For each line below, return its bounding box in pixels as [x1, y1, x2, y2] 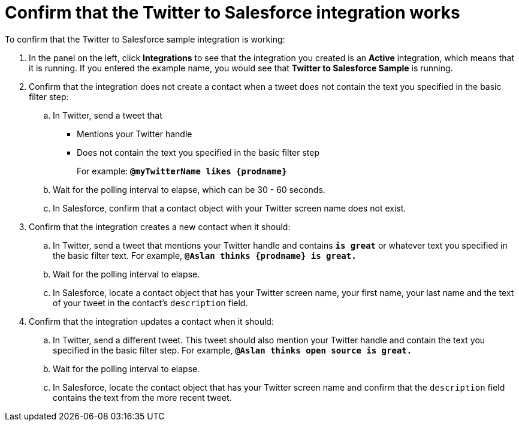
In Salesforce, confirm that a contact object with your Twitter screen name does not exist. [53, 203, 406, 213]
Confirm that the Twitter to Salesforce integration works [5, 2, 460, 23]
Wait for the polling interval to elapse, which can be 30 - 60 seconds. [53, 184, 325, 195]
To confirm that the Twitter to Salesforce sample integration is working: [5, 34, 285, 44]
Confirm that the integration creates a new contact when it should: [29, 221, 291, 232]
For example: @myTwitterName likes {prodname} [77, 165, 287, 176]
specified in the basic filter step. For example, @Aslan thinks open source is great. [53, 345, 412, 355]
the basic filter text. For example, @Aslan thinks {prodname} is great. [53, 250, 357, 261]
